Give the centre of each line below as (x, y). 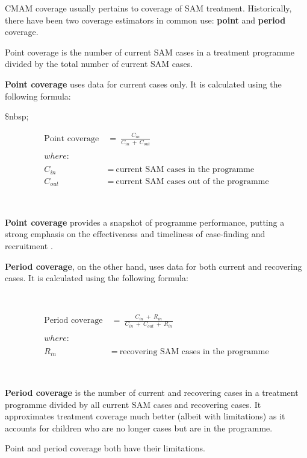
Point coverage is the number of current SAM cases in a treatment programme (150, 52)
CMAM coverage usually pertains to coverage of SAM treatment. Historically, (148, 8)
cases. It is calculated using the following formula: (97, 278)
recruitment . (29, 246)
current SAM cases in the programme (185, 170)
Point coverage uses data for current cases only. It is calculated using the (143, 84)
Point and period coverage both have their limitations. (105, 448)
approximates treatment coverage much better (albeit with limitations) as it (145, 416)
